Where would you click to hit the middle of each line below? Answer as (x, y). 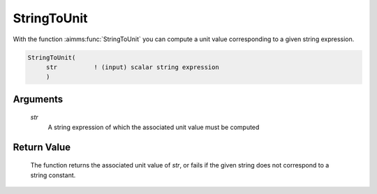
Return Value (42, 147)
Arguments (38, 99)
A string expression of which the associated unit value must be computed (154, 127)
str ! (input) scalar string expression (132, 67)
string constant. (53, 175)
